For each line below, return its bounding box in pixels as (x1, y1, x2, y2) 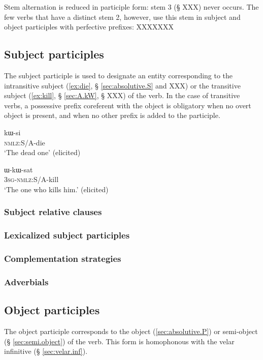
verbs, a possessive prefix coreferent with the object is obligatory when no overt (4, 100, 251, 110)
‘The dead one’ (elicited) (4, 147, 81, 158)
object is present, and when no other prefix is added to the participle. (4, 110, 220, 121)
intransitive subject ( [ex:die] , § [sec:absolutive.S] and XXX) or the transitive (4, 80, 241, 91)
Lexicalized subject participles (4, 229, 130, 242)
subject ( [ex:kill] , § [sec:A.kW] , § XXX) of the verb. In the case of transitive (4, 90, 240, 101)
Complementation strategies (4, 252, 121, 265)
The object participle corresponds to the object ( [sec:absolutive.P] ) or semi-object (4, 326, 258, 337)
